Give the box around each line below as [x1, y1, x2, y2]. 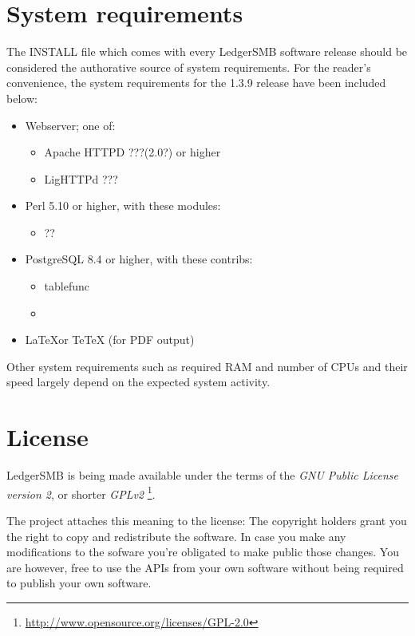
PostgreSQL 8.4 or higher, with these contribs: [25, 251, 253, 267]
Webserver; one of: [25, 117, 116, 133]
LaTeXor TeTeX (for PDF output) [25, 331, 195, 348]
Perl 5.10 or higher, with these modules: [25, 197, 221, 214]
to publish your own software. [6, 575, 152, 591]
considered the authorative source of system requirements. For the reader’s [6, 58, 371, 75]
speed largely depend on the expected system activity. [6, 373, 271, 390]
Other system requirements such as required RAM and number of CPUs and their [6, 358, 408, 374]
